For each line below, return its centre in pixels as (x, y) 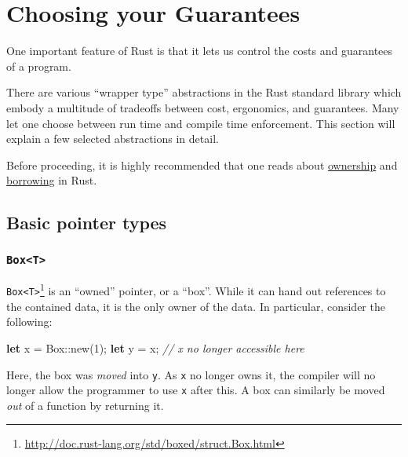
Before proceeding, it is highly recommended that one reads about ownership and (202, 165)
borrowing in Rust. (52, 180)
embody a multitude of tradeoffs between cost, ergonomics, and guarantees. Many (203, 107)
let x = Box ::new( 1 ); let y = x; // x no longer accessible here (155, 347)
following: (29, 322)
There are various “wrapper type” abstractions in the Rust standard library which (204, 92)
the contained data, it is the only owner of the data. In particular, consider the (196, 306)
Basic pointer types (87, 223)
